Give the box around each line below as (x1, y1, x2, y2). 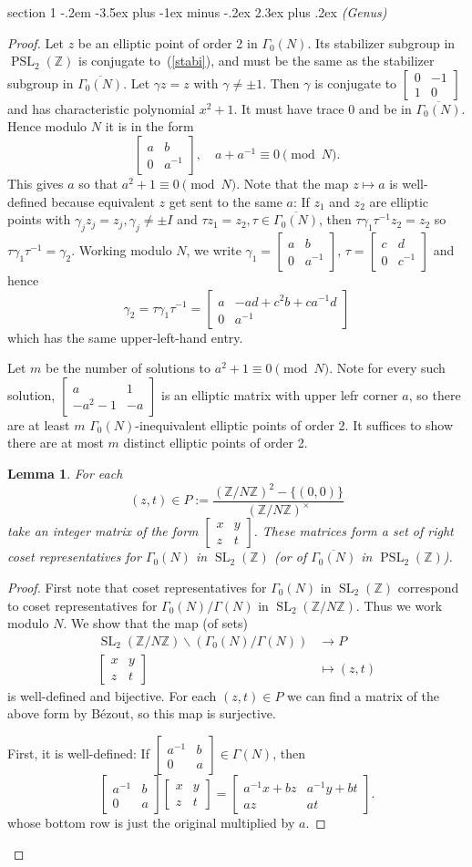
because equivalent (51, 191, 155, 211)
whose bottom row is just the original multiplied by (7, 813, 295, 832)
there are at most (7, 433, 104, 452)
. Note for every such (329, 358, 446, 377)
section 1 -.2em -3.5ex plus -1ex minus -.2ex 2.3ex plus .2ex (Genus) (7, 3, 387, 21)
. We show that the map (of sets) (63, 614, 248, 633)
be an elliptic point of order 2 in (77, 33, 258, 52)
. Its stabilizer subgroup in (307, 33, 456, 52)
